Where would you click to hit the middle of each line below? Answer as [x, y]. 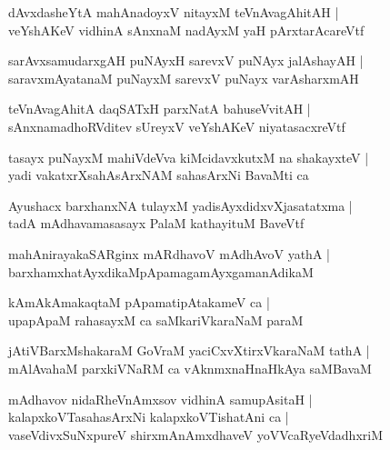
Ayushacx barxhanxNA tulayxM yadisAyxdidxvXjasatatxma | [180, 205]
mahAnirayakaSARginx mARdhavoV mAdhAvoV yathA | [169, 253]
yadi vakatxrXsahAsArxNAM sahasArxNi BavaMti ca [159, 175]
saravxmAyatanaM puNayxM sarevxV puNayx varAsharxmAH [184, 78]
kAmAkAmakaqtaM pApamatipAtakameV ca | [139, 302]
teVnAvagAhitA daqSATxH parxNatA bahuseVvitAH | [160, 109]
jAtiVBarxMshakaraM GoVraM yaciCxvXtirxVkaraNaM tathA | [189, 350]
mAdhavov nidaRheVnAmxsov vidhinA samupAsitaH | [160, 399]
